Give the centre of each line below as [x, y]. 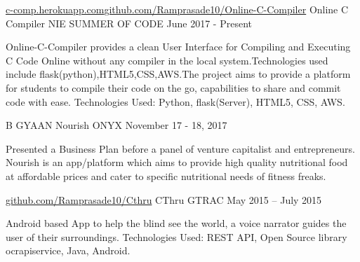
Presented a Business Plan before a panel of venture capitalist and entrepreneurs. [180, 148]
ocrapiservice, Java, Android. [68, 250]
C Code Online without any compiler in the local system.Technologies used [167, 60]
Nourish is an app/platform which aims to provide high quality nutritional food [177, 162]
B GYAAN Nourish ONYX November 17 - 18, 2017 [116, 125]
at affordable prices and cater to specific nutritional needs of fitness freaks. [166, 175]
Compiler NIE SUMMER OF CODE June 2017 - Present [129, 23]
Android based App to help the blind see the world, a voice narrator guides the [176, 223]
